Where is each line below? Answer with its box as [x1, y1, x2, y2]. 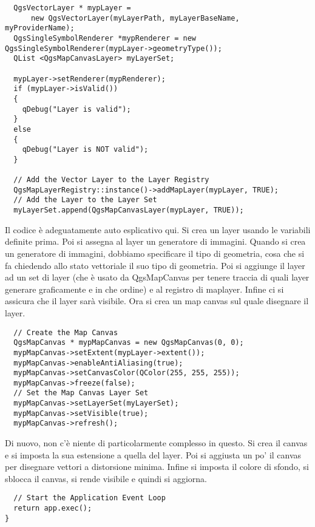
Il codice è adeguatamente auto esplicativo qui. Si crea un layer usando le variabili [5, 223, 311, 236]
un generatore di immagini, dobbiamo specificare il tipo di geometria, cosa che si [5, 246, 305, 259]
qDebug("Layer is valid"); [22, 104, 131, 114]
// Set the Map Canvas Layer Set [13, 389, 149, 398]
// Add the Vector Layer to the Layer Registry [13, 175, 209, 185]
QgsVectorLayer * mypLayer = [13, 4, 131, 12]
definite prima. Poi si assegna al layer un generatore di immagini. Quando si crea [5, 235, 306, 248]
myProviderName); [5, 24, 75, 33]
